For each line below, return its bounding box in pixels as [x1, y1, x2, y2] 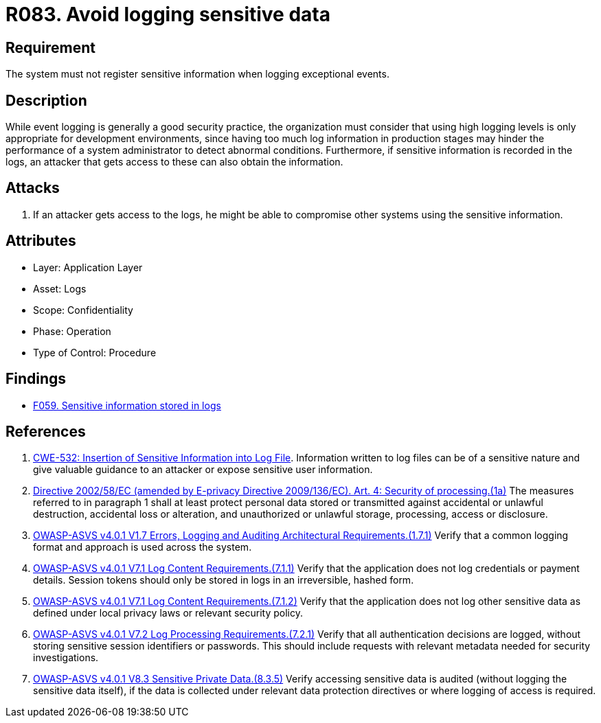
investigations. [33, 652, 99, 664]
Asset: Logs [33, 282, 87, 295]
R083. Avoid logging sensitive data [5, 3, 330, 26]
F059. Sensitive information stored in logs [33, 399, 221, 411]
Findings [5, 370, 67, 388]
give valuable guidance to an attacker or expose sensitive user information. [33, 463, 373, 476]
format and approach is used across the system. [33, 541, 252, 553]
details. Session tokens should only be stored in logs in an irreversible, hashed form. [33, 574, 414, 586]
